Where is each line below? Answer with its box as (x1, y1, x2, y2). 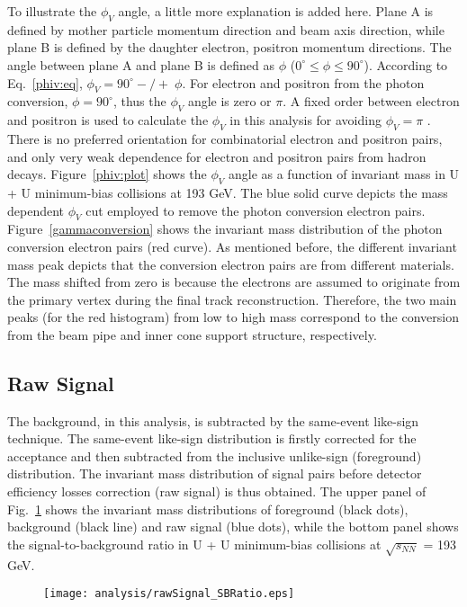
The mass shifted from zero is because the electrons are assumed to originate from (7, 272, 461, 291)
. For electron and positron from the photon (182, 73, 425, 92)
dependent (7, 201, 65, 219)
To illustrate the (7, 2, 97, 20)
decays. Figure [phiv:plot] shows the (7, 165, 207, 183)
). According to (364, 55, 448, 74)
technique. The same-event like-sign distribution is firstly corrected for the (7, 429, 417, 448)
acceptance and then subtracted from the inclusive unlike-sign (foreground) (7, 446, 422, 465)
